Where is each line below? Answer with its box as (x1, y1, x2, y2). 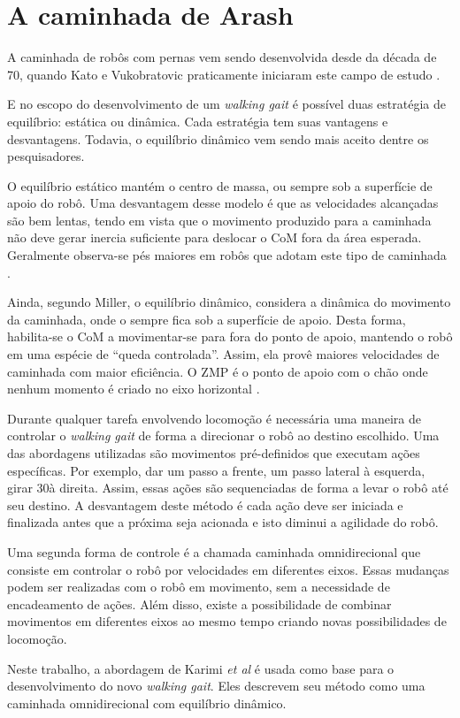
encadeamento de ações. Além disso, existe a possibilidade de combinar (7, 594, 392, 613)
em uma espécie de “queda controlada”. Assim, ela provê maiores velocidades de (7, 345, 440, 363)
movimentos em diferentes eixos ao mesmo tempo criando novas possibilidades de (7, 612, 447, 630)
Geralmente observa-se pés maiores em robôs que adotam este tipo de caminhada (7, 246, 447, 264)
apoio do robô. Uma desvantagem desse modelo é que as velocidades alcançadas (7, 194, 439, 212)
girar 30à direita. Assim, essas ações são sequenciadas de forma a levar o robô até (7, 478, 448, 497)
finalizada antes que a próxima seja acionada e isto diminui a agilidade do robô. (7, 513, 439, 531)
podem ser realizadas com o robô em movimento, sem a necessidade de (7, 577, 390, 596)
